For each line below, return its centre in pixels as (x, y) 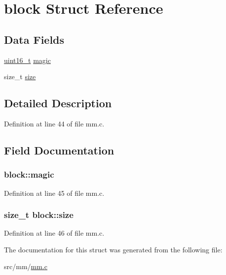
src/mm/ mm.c (26, 266)
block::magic (29, 174)
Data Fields (34, 39)
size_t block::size (39, 215)
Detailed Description (58, 103)
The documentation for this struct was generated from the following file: (113, 249)
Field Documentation (59, 150)
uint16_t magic (27, 60)
